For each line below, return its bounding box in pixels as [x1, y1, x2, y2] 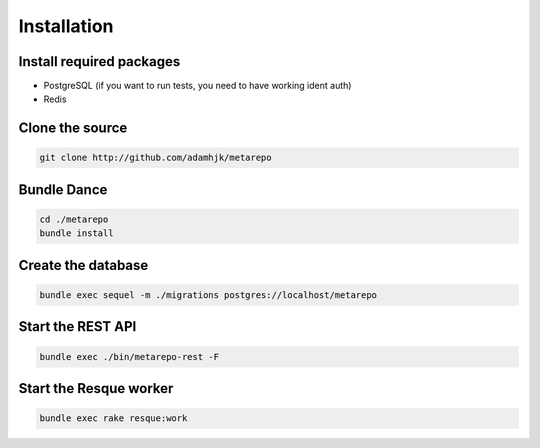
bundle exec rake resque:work [39, 413, 188, 424]
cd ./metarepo [39, 214, 109, 225]
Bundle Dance [18, 181, 108, 198]
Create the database [18, 256, 149, 274]
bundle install [39, 228, 114, 239]
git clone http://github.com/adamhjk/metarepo [39, 152, 272, 164]
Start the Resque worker [18, 380, 174, 397]
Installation [18, 15, 114, 37]
